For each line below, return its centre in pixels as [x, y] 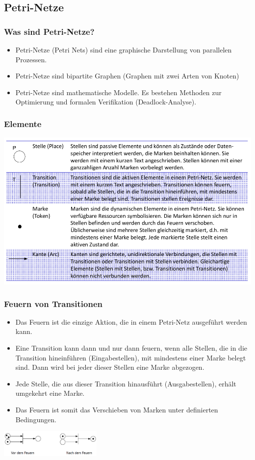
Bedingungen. [36, 419]
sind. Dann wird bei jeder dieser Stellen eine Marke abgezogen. [110, 367]
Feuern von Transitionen [53, 303]
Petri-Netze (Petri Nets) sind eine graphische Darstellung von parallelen [124, 50]
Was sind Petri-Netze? [49, 31]
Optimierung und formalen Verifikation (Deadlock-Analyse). [106, 102]
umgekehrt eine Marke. [50, 393]
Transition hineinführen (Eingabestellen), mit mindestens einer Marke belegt [131, 357]
